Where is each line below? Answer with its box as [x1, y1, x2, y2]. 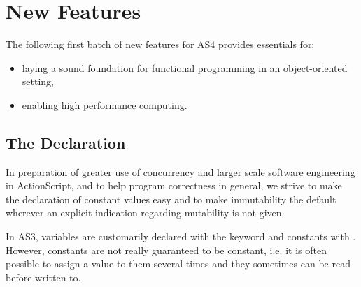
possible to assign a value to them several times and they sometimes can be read [6, 256, 351, 271]
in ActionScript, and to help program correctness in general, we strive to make [6, 178, 342, 193]
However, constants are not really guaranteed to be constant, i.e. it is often [6, 242, 327, 257]
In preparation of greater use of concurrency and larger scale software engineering [6, 164, 355, 179]
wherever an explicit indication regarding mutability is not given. [6, 205, 285, 220]
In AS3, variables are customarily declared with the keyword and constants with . [6, 229, 356, 244]
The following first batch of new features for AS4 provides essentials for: [6, 37, 315, 52]
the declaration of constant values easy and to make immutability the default [6, 191, 337, 206]
